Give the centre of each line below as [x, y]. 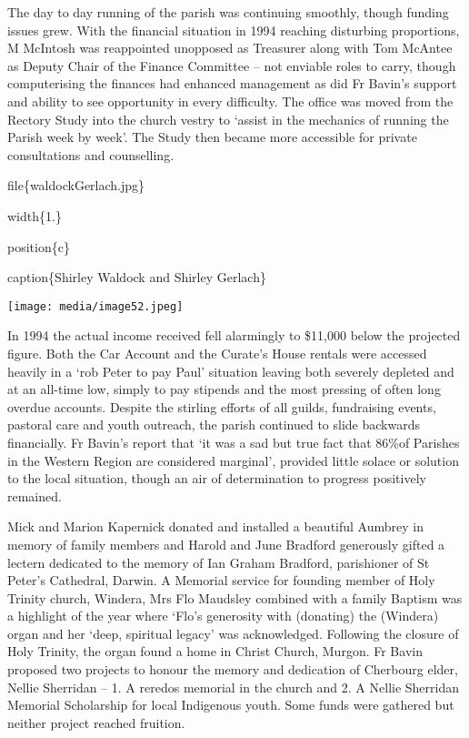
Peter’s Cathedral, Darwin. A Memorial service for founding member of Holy [221, 580]
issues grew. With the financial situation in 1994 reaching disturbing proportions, [234, 30]
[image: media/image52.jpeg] [95, 306]
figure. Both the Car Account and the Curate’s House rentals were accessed [217, 353]
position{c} [39, 246]
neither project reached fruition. [96, 722]
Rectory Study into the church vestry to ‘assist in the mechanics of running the [228, 119]
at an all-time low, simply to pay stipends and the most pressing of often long [224, 389]
